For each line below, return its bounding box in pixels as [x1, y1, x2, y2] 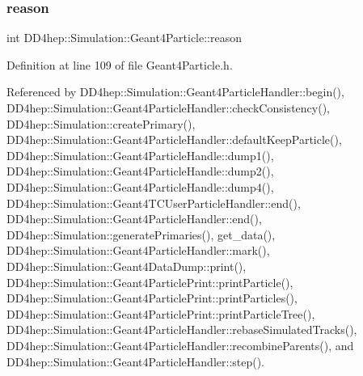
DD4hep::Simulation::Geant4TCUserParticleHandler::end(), [6, 194, 301, 211]
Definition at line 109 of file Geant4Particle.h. [6, 56, 233, 73]
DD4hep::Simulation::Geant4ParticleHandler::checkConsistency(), [6, 99, 330, 116]
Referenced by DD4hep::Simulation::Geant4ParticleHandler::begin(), [6, 83, 344, 100]
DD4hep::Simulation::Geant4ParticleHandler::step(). [6, 353, 265, 370]
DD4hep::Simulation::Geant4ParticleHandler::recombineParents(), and [6, 336, 354, 353]
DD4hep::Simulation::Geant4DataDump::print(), [6, 257, 247, 274]
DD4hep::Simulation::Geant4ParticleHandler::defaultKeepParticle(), [6, 131, 342, 148]
